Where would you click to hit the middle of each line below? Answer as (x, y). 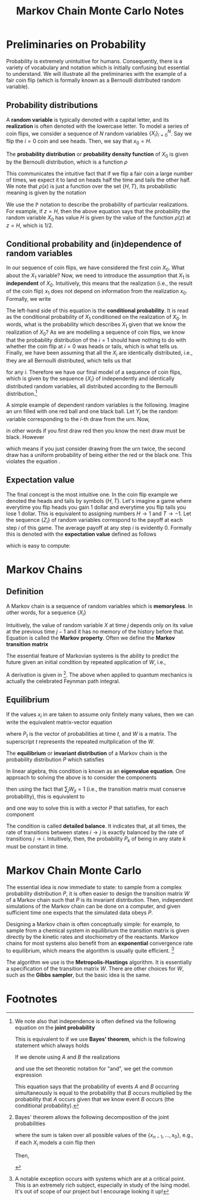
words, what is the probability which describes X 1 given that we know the (96, 325)
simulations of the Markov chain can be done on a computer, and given (93, 907)
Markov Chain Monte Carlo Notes (100, 11)
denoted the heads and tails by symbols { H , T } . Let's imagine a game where (99, 500)
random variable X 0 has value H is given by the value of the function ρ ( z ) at (99, 218)
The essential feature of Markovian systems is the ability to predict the (93, 656)
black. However (25, 437)
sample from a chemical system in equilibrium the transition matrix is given (98, 930)
